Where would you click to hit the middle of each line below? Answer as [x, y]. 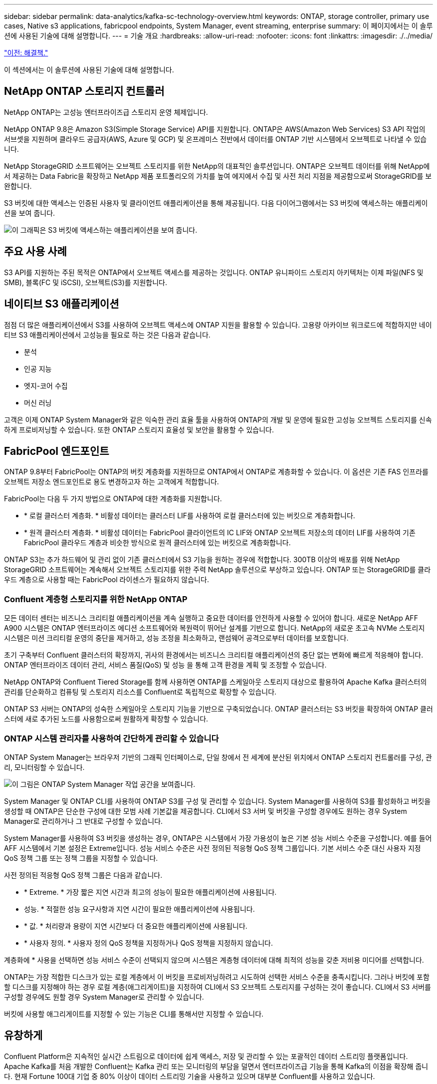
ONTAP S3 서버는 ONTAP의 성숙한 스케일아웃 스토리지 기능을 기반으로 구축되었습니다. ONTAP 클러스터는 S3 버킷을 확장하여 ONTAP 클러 [218, 709]
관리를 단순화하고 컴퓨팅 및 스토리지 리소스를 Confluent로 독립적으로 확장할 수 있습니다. [140, 692]
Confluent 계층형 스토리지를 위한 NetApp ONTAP [96, 599]
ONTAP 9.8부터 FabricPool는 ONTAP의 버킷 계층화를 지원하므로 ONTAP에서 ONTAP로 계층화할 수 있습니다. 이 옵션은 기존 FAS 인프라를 [216, 472]
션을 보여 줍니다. [30, 213]
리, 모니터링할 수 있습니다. [44, 767]
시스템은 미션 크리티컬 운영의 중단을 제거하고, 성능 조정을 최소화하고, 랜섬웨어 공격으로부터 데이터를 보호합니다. [176, 638]
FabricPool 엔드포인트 [57, 451]
